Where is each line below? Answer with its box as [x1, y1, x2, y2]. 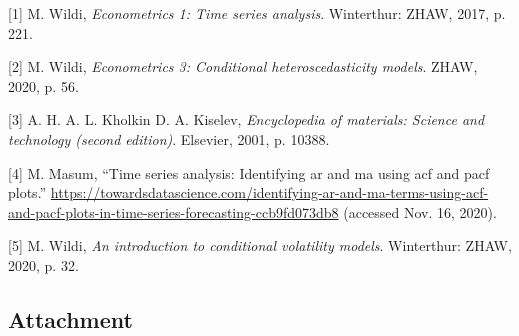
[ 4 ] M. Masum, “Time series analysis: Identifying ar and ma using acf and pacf [8, 162, 490, 183]
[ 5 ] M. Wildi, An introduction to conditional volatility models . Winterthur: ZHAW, [8, 235, 512, 256]
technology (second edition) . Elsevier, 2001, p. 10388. [8, 128, 330, 149]
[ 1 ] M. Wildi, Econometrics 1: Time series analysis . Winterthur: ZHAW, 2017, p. [8, 3, 506, 23]
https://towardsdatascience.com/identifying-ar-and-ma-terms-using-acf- [50, 182, 489, 203]
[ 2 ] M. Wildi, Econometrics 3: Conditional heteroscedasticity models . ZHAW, [8, 56, 478, 77]
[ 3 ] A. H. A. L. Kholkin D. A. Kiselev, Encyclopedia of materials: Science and [8, 109, 485, 130]
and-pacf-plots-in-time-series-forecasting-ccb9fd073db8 [8, 201, 339, 222]
